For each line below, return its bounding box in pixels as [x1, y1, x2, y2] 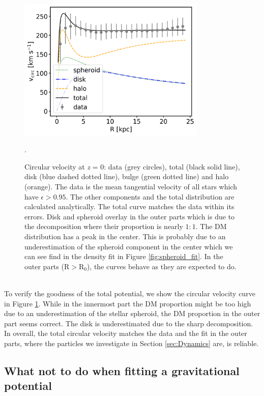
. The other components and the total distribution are [66, 191, 234, 202]
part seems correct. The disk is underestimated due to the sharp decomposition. [4, 318, 253, 328]
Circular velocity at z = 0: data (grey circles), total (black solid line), [24, 161, 240, 172]
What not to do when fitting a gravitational [4, 362, 240, 378]
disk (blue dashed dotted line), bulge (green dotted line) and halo [24, 171, 229, 182]
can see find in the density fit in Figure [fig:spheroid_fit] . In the [24, 251, 223, 262]
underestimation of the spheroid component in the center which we [24, 241, 233, 251]
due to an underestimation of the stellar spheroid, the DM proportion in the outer [4, 308, 260, 319]
